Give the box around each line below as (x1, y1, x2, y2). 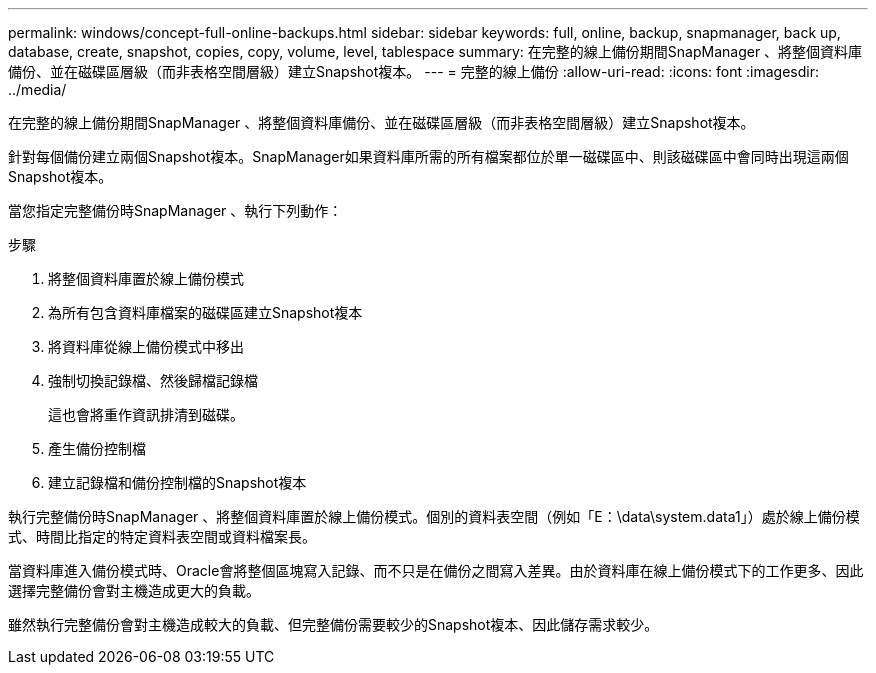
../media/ (8, 81, 67, 98)
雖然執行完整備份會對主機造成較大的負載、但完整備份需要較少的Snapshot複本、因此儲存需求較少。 (8, 616, 659, 633)
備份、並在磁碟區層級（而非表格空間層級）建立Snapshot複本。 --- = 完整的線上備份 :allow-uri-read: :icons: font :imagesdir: (8, 63, 819, 80)
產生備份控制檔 (48, 440, 146, 457)
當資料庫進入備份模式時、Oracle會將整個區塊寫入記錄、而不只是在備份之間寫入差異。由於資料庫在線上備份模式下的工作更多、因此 (8, 562, 864, 579)
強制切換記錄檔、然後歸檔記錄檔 (48, 372, 258, 389)
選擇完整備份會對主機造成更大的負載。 (8, 582, 260, 599)
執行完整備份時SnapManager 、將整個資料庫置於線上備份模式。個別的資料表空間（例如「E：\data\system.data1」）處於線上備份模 (8, 508, 860, 525)
